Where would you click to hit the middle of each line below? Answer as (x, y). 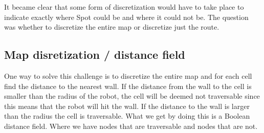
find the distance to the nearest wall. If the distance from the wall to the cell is (128, 86)
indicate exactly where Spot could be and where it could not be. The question (126, 17)
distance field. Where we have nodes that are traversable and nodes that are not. (131, 126)
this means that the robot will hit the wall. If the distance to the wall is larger (127, 106)
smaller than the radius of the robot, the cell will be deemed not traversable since (132, 96)
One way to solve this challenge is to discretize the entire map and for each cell (128, 75)
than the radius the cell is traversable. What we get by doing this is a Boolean (127, 116)
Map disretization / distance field (95, 54)
